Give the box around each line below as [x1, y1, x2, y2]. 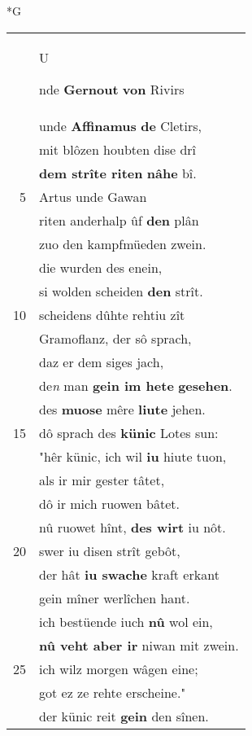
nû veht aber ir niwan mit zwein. [39, 635, 239, 655]
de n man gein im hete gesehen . [39, 375, 232, 395]
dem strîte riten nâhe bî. [39, 163, 197, 182]
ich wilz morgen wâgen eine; [39, 659, 198, 678]
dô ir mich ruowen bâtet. [39, 493, 180, 513]
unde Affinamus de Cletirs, [39, 116, 202, 135]
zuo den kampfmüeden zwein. [39, 234, 206, 253]
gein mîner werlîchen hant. [39, 588, 190, 607]
